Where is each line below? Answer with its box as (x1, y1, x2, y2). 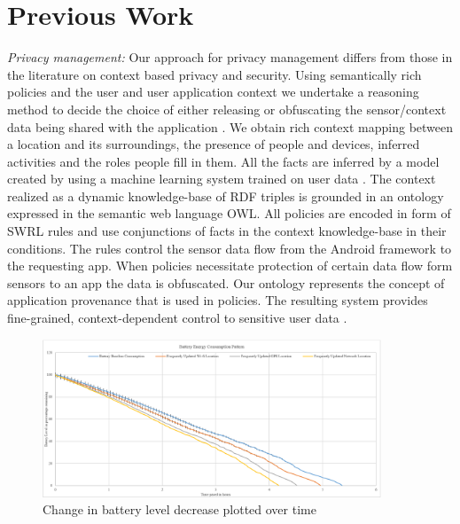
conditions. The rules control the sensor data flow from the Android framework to (7, 239, 452, 257)
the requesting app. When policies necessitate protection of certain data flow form (7, 256, 453, 275)
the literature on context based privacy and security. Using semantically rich (7, 65, 422, 83)
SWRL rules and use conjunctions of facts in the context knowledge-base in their (7, 222, 447, 240)
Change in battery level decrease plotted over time (43, 500, 316, 519)
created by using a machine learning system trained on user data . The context (7, 169, 436, 188)
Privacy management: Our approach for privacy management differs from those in (7, 48, 453, 66)
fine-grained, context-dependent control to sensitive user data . (7, 309, 347, 327)
